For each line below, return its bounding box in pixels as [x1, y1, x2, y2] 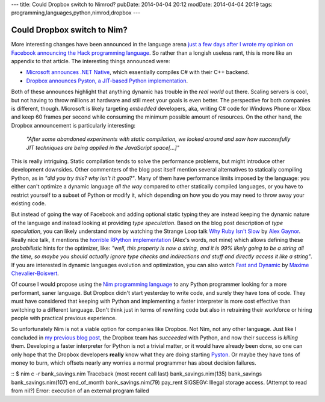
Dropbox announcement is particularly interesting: [11, 122, 135, 129]
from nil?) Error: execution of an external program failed [11, 387, 150, 394]
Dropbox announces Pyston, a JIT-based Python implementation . [26, 77, 188, 84]
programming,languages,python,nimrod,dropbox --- [11, 9, 141, 16]
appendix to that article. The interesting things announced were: [11, 58, 170, 65]
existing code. [11, 199, 46, 207]
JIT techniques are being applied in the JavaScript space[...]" [26, 144, 180, 151]
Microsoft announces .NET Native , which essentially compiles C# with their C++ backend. [26, 69, 250, 76]
